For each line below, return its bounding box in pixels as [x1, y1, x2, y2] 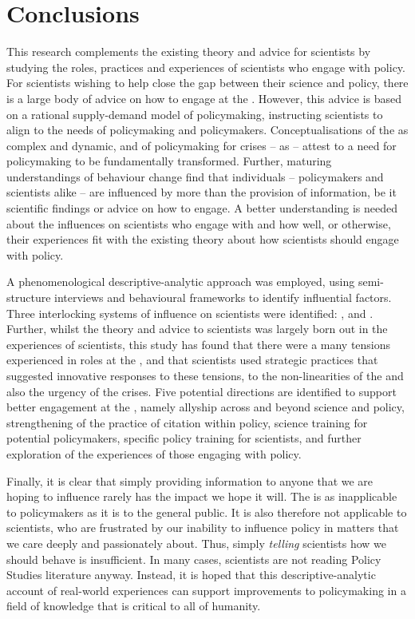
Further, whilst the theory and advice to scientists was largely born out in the [6, 320, 388, 337]
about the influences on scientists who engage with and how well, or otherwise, [6, 215, 391, 232]
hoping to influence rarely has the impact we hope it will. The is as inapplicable [6, 488, 397, 505]
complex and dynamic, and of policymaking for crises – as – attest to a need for [6, 137, 397, 153]
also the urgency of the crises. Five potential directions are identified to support [6, 383, 397, 399]
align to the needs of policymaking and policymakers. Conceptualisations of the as [6, 121, 409, 138]
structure [6, 289, 51, 306]
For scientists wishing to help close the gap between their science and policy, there [6, 74, 409, 91]
